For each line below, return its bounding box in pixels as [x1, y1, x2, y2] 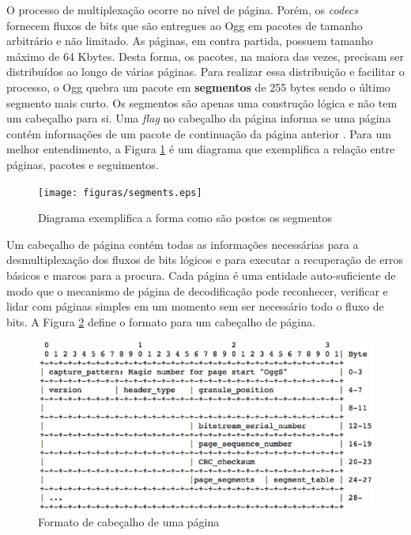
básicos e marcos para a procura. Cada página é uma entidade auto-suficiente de [6, 266, 396, 283]
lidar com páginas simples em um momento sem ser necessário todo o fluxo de [6, 298, 384, 315]
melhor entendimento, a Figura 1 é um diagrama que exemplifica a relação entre [6, 141, 395, 157]
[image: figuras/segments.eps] [38, 186, 202, 198]
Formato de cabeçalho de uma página [38, 513, 220, 529]
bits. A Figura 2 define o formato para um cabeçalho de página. [6, 313, 315, 330]
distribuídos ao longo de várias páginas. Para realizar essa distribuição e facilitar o [6, 63, 405, 80]
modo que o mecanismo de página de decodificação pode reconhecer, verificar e [6, 282, 388, 299]
